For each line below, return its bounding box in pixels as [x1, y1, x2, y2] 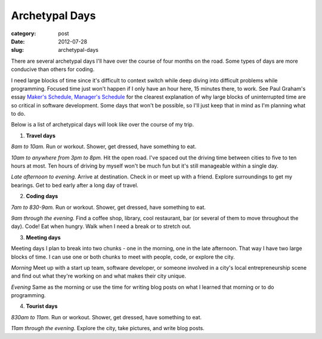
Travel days [26, 132, 56, 139]
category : [11, 30, 36, 37]
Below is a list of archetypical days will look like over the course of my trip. [11, 121, 194, 128]
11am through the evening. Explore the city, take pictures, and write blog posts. [11, 325, 205, 332]
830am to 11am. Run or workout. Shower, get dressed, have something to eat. [11, 313, 202, 320]
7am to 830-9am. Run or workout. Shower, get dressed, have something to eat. [11, 204, 206, 211]
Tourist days [26, 303, 58, 310]
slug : [11, 47, 24, 54]
